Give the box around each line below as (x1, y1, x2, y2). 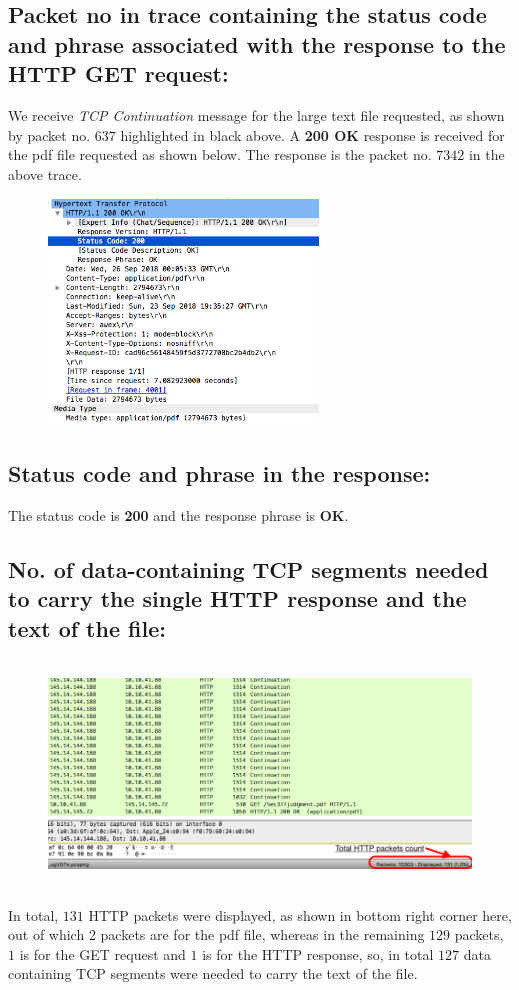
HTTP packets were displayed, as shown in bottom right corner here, (88, 904, 512, 925)
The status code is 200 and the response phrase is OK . (8, 504, 349, 525)
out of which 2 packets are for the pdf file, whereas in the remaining (8, 924, 425, 945)
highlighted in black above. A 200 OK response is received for (120, 124, 505, 145)
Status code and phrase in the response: (8, 458, 431, 488)
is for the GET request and (19, 943, 186, 964)
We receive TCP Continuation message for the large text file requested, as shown (8, 104, 505, 125)
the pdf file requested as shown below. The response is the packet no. (8, 144, 432, 165)
